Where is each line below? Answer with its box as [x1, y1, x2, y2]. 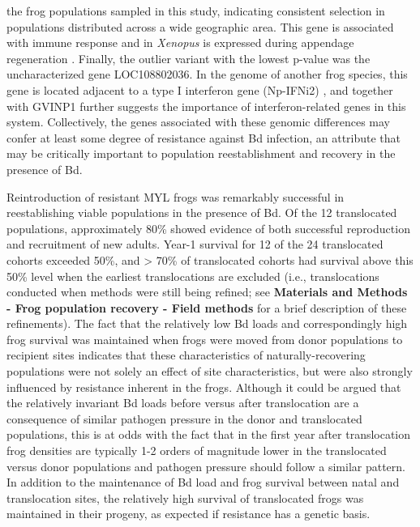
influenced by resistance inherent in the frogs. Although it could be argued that [6, 378, 401, 395]
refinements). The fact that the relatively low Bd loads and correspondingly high [6, 315, 408, 332]
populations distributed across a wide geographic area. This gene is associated [6, 18, 394, 35]
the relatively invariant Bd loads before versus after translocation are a [6, 394, 359, 411]
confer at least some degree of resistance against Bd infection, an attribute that [6, 129, 401, 146]
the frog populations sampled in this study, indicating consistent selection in [6, 2, 385, 19]
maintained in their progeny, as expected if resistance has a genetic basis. [6, 505, 371, 522]
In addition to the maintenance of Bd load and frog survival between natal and [6, 474, 400, 491]
